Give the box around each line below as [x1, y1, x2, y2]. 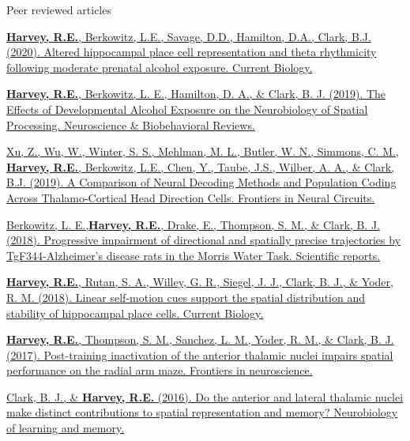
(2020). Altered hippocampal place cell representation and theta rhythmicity [6, 43, 377, 60]
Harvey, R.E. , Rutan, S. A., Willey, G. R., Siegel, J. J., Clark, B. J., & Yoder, [6, 273, 393, 290]
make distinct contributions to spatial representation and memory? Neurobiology [6, 404, 398, 420]
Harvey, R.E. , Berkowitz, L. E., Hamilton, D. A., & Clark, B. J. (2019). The [6, 85, 386, 102]
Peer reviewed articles [6, 2, 111, 17]
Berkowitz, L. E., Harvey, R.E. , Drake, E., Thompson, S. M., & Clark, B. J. [6, 216, 380, 232]
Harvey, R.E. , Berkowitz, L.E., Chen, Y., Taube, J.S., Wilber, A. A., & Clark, [6, 158, 395, 175]
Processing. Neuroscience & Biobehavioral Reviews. [6, 116, 255, 133]
